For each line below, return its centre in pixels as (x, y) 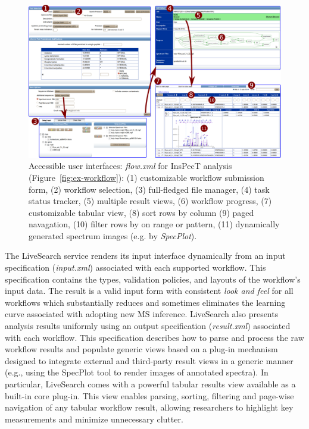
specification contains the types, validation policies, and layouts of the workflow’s (153, 279)
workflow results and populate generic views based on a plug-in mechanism (141, 349)
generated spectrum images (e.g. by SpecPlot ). (113, 235)
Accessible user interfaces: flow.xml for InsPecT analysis (130, 166)
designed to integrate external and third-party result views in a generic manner (149, 360)
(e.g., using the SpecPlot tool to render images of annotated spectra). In (137, 372)
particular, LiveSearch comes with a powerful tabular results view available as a (150, 384)
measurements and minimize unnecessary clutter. (94, 419)
